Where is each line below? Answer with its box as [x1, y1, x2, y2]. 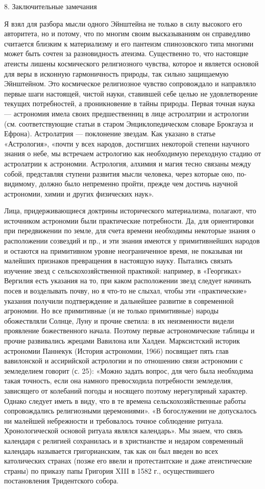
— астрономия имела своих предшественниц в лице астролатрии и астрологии [4, 108, 249, 118]
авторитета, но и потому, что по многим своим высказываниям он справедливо [4, 28, 250, 39]
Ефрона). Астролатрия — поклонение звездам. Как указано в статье [4, 128, 215, 139]
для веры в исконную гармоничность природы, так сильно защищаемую [4, 68, 229, 79]
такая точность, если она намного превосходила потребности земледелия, [4, 375, 233, 386]
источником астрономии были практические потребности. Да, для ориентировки [4, 215, 254, 226]
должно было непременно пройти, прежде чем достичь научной [39, 178, 238, 189]
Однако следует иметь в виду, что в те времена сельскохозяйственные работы [4, 395, 246, 406]
